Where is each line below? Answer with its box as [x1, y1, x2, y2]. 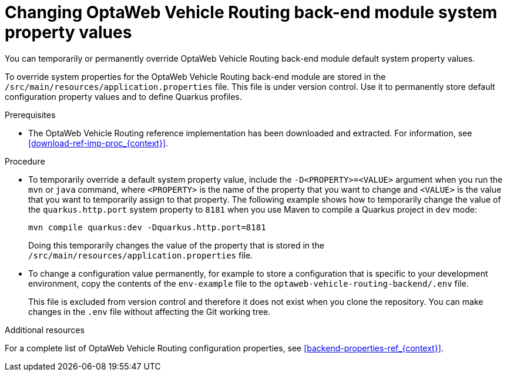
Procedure [5, 156, 45, 166]
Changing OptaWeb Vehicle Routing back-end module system [5, 2, 498, 22]
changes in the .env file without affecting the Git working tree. [28, 306, 271, 317]
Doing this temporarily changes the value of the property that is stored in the [28, 240, 325, 250]
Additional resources [5, 324, 85, 335]
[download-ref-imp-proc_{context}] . [28, 137, 169, 148]
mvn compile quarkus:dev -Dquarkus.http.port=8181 [28, 222, 266, 232]
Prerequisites [5, 109, 56, 120]
